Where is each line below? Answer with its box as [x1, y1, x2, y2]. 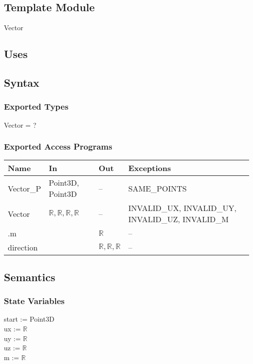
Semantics [4, 269, 55, 284]
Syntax [4, 75, 39, 90]
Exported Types [4, 100, 69, 113]
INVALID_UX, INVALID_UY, [128, 202, 236, 214]
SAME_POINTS [128, 182, 187, 194]
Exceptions [128, 162, 171, 174]
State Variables [4, 295, 65, 307]
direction [8, 242, 38, 253]
